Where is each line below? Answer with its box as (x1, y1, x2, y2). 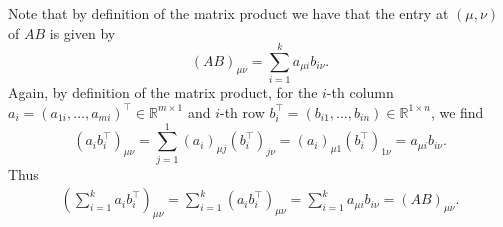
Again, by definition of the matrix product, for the (8, 82, 318, 103)
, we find (430, 101, 484, 122)
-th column (326, 82, 394, 103)
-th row (220, 101, 265, 122)
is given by (49, 22, 116, 43)
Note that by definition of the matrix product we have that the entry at (8, 3, 449, 23)
